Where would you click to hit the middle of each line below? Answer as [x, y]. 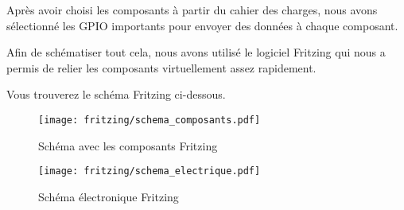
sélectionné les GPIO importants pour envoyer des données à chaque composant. [202, 25]
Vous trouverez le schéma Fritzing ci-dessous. [116, 94]
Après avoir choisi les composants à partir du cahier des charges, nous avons [192, 10]
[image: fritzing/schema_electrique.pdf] [150, 171]
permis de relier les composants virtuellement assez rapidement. [161, 67]
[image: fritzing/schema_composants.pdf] [150, 120]
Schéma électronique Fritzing [109, 196]
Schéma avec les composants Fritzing [128, 145]
